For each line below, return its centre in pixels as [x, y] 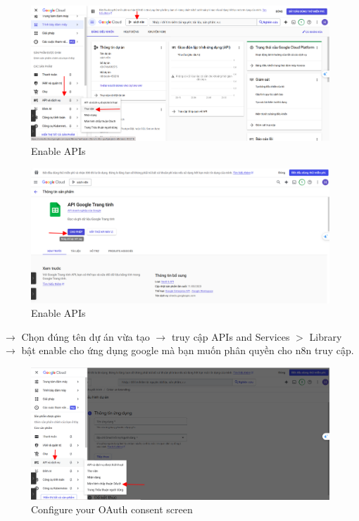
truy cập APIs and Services [231, 336]
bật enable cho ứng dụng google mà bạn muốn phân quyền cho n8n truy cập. [188, 350]
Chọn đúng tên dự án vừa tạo [86, 336]
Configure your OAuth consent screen [112, 509]
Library [326, 336]
